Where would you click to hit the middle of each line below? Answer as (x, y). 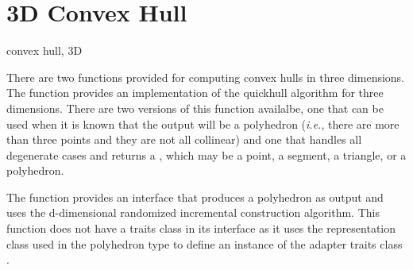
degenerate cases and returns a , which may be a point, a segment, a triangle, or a (206, 154)
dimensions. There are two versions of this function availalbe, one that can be (195, 108)
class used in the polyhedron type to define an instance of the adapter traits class (205, 243)
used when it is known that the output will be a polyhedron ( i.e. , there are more (203, 123)
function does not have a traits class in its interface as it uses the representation (201, 228)
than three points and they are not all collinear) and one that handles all (184, 139)
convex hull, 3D (44, 50)
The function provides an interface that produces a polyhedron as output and (195, 197)
